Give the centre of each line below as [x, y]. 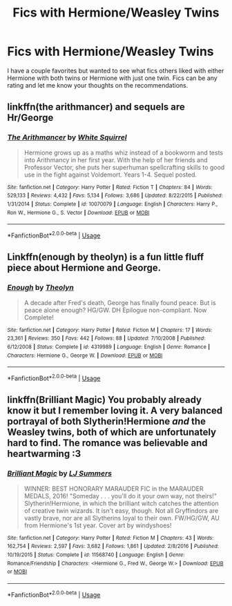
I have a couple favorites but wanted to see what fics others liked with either [116, 70]
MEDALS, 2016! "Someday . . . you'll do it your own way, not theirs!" [120, 496]
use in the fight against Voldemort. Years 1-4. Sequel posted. [110, 175]
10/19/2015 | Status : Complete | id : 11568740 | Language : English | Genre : [96, 555]
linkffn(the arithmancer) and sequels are [96, 107]
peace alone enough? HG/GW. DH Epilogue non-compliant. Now [115, 310]
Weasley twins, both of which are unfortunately [112, 432]
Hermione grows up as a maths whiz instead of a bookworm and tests [123, 153]
